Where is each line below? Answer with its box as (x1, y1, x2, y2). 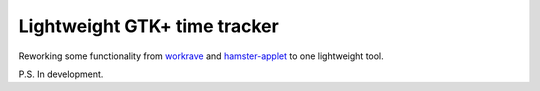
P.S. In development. (18, 68, 104, 80)
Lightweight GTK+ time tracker (18, 15, 279, 37)
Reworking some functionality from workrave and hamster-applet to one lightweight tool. (18, 50, 384, 62)
